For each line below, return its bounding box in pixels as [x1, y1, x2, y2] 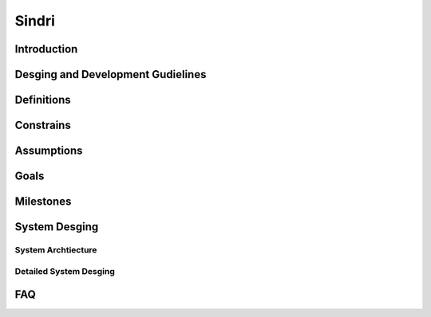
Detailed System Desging [14, 265, 116, 276]
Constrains [14, 119, 71, 132]
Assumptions [14, 144, 83, 158]
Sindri [14, 12, 56, 29]
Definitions [14, 93, 71, 107]
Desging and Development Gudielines [14, 68, 207, 81]
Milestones [14, 195, 72, 209]
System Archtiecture [14, 245, 97, 256]
